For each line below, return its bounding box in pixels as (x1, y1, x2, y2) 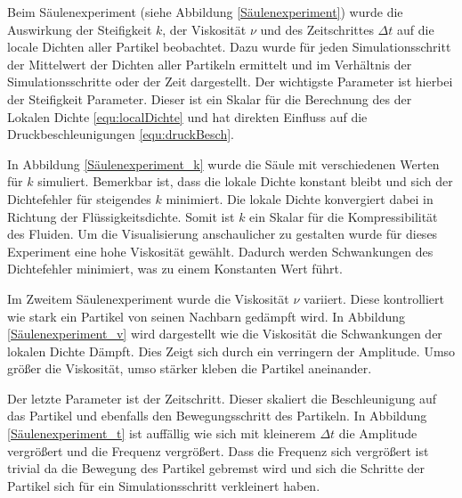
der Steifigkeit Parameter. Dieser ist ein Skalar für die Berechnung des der (7, 89, 412, 108)
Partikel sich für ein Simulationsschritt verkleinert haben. (7, 476, 320, 494)
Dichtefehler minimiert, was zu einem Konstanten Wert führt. (7, 259, 343, 278)
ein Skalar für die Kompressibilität (249, 207, 438, 225)
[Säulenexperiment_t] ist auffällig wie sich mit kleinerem (7, 424, 316, 443)
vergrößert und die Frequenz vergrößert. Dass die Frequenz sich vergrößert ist (7, 441, 429, 460)
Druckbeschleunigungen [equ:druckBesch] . (7, 125, 234, 143)
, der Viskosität (162, 20, 247, 38)
